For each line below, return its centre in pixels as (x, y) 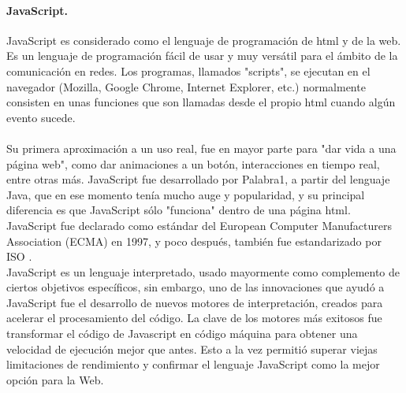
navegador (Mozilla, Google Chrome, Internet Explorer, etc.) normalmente (186, 86)
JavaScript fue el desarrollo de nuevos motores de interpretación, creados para (195, 302)
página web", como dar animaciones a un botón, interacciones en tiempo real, (193, 163)
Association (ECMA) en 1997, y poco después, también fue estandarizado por (194, 241)
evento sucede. (41, 117)
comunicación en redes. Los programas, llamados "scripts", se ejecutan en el (188, 70)
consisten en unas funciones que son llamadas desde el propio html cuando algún (201, 102)
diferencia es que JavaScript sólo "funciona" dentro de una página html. (179, 210)
